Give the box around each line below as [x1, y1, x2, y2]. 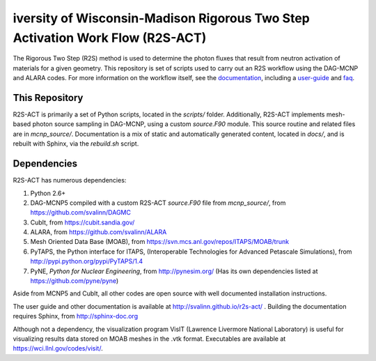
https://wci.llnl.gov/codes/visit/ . [13, 344, 104, 353]
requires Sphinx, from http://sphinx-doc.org [13, 312, 139, 321]
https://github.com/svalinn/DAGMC [30, 208, 132, 217]
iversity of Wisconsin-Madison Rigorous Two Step [13, 10, 310, 26]
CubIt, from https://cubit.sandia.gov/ [30, 218, 135, 226]
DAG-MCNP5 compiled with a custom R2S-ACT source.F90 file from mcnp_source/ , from [30, 199, 286, 207]
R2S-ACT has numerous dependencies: [13, 176, 127, 185]
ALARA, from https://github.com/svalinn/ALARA [30, 228, 167, 236]
